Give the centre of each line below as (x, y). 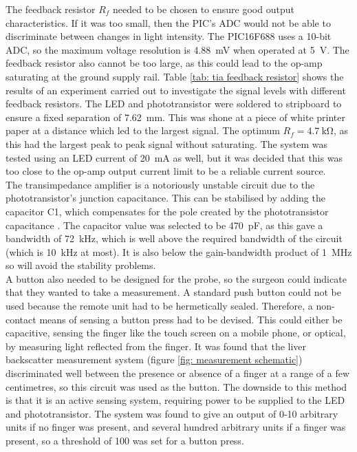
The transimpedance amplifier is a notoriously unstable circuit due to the (160, 184)
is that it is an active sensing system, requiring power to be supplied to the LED (175, 400)
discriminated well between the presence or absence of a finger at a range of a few (178, 373)
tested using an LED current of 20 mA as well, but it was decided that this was (174, 157)
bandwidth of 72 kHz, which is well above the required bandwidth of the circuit (174, 238)
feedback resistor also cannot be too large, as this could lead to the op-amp (164, 63)
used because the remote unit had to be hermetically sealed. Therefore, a (159, 306)
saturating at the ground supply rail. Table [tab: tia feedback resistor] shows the (175, 76)
